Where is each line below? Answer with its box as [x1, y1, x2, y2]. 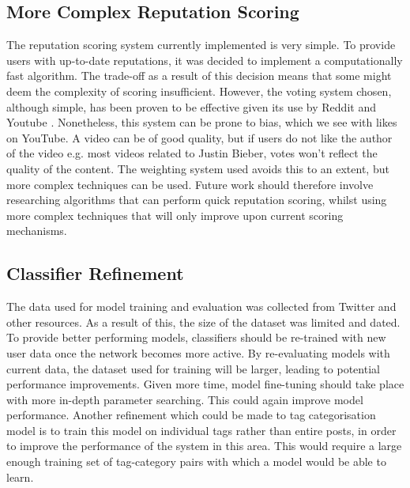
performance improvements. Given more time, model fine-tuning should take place [6, 376, 404, 392]
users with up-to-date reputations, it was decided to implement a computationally [6, 51, 403, 68]
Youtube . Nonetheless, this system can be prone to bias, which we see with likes [6, 114, 397, 131]
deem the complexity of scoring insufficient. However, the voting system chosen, [6, 82, 392, 99]
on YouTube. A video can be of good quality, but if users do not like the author [6, 129, 393, 146]
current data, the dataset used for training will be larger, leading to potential [6, 360, 380, 376]
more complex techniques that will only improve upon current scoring [6, 206, 344, 223]
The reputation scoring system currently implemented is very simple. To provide [6, 36, 396, 53]
